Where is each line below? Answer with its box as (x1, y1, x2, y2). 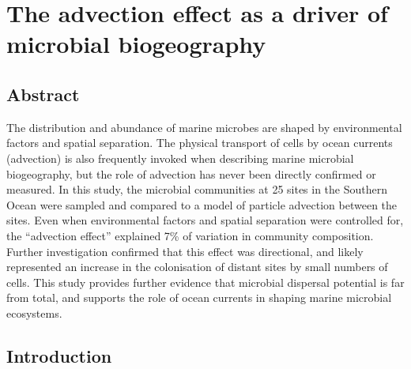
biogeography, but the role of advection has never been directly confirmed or (6, 165, 376, 182)
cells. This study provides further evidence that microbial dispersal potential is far (6, 273, 405, 290)
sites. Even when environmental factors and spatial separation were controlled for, (6, 212, 404, 228)
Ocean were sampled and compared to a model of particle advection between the (6, 196, 398, 213)
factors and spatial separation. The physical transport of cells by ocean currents (6, 134, 393, 151)
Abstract (6, 81, 80, 106)
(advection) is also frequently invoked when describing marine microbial (6, 149, 354, 166)
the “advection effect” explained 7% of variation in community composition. (6, 227, 374, 243)
